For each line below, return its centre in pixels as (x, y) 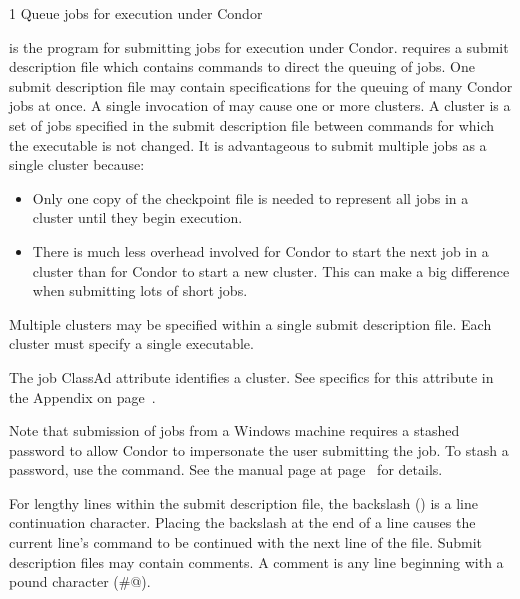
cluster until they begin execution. (137, 217)
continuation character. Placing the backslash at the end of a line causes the (242, 522)
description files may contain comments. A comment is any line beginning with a (256, 561)
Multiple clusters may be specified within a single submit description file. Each (250, 323)
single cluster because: (77, 164)
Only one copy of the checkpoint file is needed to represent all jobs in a (250, 197)
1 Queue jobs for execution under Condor (136, 13)
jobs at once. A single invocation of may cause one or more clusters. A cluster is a (260, 105)
